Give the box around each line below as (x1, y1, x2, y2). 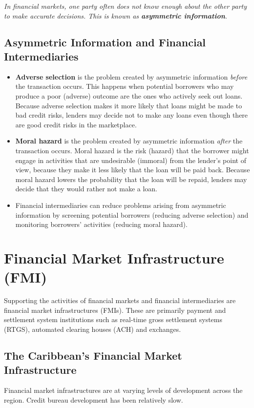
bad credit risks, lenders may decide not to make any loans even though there (15, 110, 248, 120)
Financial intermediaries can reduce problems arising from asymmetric (15, 200, 226, 210)
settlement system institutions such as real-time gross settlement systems (4, 314, 223, 325)
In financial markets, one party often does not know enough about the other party (4, 1, 247, 11)
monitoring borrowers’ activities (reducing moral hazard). (15, 219, 188, 229)
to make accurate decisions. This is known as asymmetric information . (4, 10, 228, 20)
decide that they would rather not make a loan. (15, 184, 157, 194)
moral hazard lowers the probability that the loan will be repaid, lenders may (15, 174, 247, 184)
